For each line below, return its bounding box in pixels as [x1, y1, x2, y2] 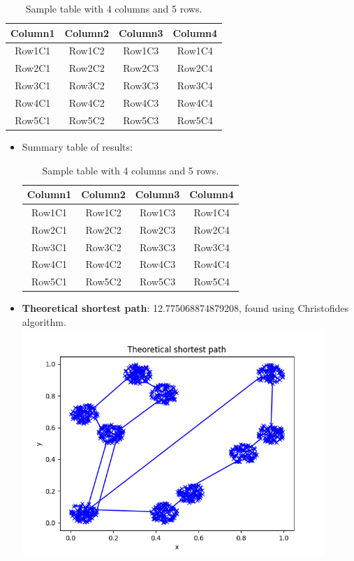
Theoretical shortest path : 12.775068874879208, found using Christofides [22, 301, 348, 315]
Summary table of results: [22, 139, 133, 154]
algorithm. [22, 315, 66, 329]
